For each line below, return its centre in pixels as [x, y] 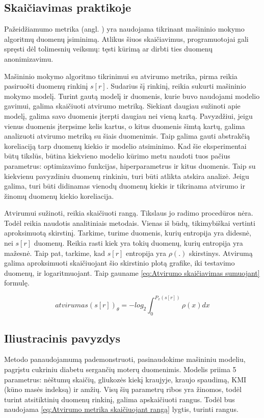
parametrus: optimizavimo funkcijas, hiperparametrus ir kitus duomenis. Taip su [130, 165]
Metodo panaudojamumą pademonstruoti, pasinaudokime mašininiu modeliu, [125, 359]
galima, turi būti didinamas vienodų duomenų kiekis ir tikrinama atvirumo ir [125, 186]
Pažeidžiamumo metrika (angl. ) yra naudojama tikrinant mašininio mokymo [124, 29]
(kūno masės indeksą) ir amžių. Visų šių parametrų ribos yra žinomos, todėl [123, 389]
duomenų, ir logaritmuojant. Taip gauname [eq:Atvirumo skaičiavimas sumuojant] [132, 272]
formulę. [17, 283]
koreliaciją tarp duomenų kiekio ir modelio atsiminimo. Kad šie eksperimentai [125, 146]
